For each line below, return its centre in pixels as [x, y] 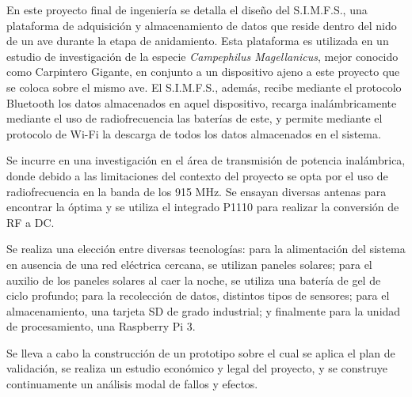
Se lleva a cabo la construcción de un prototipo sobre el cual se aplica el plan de [201, 352]
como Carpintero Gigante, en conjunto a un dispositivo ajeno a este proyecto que [203, 72]
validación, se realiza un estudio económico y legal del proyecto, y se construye [197, 368]
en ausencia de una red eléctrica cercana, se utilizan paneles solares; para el [189, 264]
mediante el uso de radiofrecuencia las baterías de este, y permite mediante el [195, 118]
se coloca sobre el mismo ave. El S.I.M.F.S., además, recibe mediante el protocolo [204, 87]
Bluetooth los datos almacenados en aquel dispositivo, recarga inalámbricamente [202, 102]
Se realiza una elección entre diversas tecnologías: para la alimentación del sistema [206, 249]
